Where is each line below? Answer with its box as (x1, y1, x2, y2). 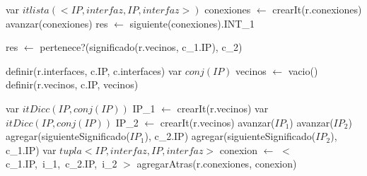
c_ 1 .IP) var (6, 142, 57, 157)
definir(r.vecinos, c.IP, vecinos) (6, 77, 139, 92)
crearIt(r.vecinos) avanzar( (160, 115, 275, 129)
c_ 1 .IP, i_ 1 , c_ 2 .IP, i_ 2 (6, 156, 117, 171)
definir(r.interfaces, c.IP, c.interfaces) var (6, 63, 182, 78)
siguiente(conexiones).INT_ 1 (129, 16, 255, 30)
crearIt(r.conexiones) (272, 2, 362, 16)
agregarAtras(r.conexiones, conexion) (136, 156, 297, 171)
